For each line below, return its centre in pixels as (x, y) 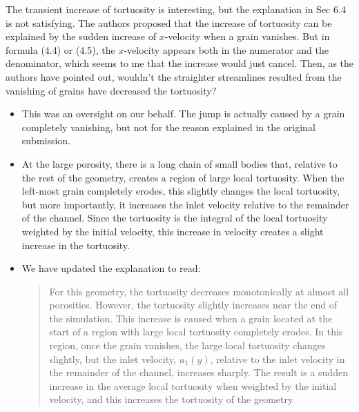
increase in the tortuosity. (76, 245)
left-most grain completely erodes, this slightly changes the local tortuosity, (181, 191)
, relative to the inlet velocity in (278, 359)
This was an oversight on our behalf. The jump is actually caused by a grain (183, 114)
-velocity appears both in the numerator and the (226, 49)
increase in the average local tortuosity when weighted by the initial (193, 385)
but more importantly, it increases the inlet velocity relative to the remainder (185, 204)
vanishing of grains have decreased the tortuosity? (111, 90)
